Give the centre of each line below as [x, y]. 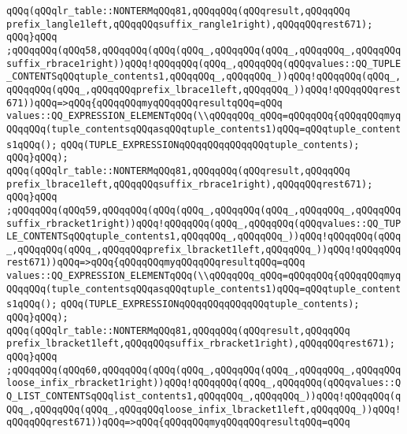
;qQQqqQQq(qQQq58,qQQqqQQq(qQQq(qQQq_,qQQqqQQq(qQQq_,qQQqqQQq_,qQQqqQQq [204, 50]
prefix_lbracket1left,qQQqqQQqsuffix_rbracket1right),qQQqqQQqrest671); [201, 344]
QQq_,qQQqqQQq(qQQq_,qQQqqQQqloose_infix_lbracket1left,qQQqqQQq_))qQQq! [204, 409]
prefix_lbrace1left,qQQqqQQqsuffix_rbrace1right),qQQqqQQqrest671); [190, 184]
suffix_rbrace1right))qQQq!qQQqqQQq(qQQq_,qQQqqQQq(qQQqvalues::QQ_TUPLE [204, 63]
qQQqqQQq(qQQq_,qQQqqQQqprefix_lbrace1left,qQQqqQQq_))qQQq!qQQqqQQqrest [204, 89]
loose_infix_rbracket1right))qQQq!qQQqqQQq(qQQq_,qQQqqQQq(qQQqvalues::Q [204, 383]
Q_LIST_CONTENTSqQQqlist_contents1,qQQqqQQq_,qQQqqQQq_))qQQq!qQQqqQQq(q [204, 397]
